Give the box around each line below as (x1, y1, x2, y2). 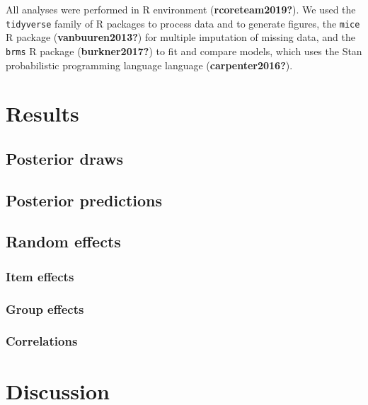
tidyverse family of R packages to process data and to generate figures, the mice (6, 16, 360, 30)
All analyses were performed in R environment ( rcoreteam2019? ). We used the (6, 2, 356, 16)
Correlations (6, 332, 78, 350)
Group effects (6, 300, 84, 317)
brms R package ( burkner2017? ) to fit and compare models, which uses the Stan (6, 43, 362, 58)
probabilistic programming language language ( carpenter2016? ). (6, 57, 293, 72)
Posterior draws (6, 147, 124, 169)
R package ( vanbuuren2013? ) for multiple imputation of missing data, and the (6, 30, 355, 45)
